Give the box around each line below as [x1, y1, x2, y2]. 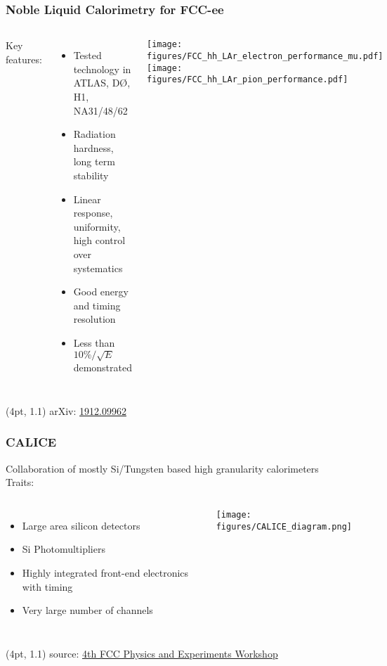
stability [73, 167, 109, 182]
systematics [73, 260, 123, 275]
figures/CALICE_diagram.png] [216, 521, 352, 532]
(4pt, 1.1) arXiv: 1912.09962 [6, 403, 126, 418]
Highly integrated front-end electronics [22, 565, 189, 580]
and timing [73, 297, 121, 312]
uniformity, [73, 219, 121, 233]
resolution [73, 312, 116, 326]
